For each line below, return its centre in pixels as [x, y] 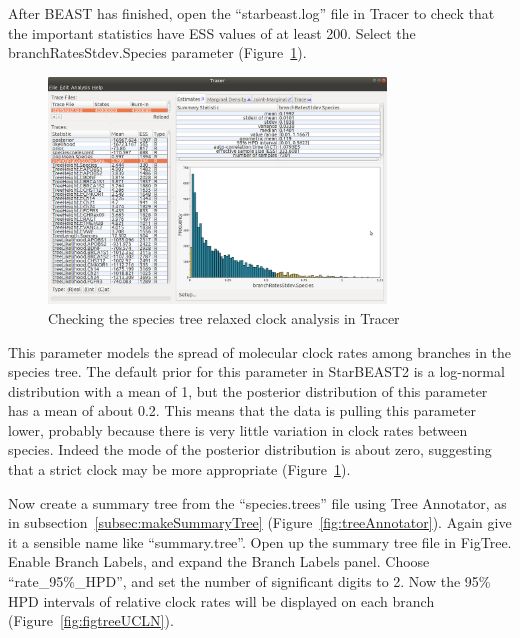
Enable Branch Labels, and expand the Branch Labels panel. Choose [219, 561]
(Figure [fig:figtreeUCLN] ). [91, 620]
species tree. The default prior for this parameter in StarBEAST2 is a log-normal [256, 371]
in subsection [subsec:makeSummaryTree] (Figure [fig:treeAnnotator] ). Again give [260, 522]
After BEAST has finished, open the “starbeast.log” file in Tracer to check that [251, 13]
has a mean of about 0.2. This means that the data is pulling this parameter [242, 410]
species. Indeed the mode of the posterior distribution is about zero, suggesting [250, 449]
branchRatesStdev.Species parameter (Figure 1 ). [157, 52]
